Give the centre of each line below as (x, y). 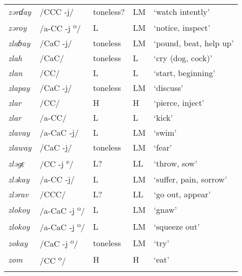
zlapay (19, 88)
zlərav (18, 194)
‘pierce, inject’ (179, 103)
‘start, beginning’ (185, 73)
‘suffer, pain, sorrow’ (190, 179)
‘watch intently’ (182, 12)
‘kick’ (163, 118)
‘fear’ (163, 148)
